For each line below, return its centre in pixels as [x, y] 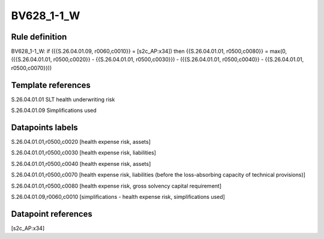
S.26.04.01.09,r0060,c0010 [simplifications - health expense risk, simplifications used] [118, 197]
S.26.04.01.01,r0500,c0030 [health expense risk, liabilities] [83, 153]
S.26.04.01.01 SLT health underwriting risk [63, 99]
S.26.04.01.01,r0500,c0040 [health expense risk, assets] [81, 164]
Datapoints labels [44, 127]
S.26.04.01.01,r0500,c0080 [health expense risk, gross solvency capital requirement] [116, 186]
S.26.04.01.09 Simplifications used [54, 110]
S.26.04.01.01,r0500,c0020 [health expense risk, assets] [81, 142]
